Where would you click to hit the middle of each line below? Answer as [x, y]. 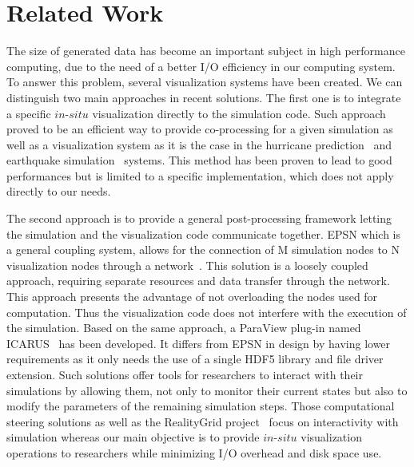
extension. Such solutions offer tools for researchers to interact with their [185, 374]
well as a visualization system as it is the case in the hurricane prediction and [199, 144]
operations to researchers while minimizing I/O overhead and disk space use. [194, 452]
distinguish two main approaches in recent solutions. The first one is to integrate [204, 97]
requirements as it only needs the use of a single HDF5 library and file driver [195, 359]
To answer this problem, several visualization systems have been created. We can [205, 82]
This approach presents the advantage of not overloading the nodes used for [192, 297]
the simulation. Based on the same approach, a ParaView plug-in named [184, 328]
